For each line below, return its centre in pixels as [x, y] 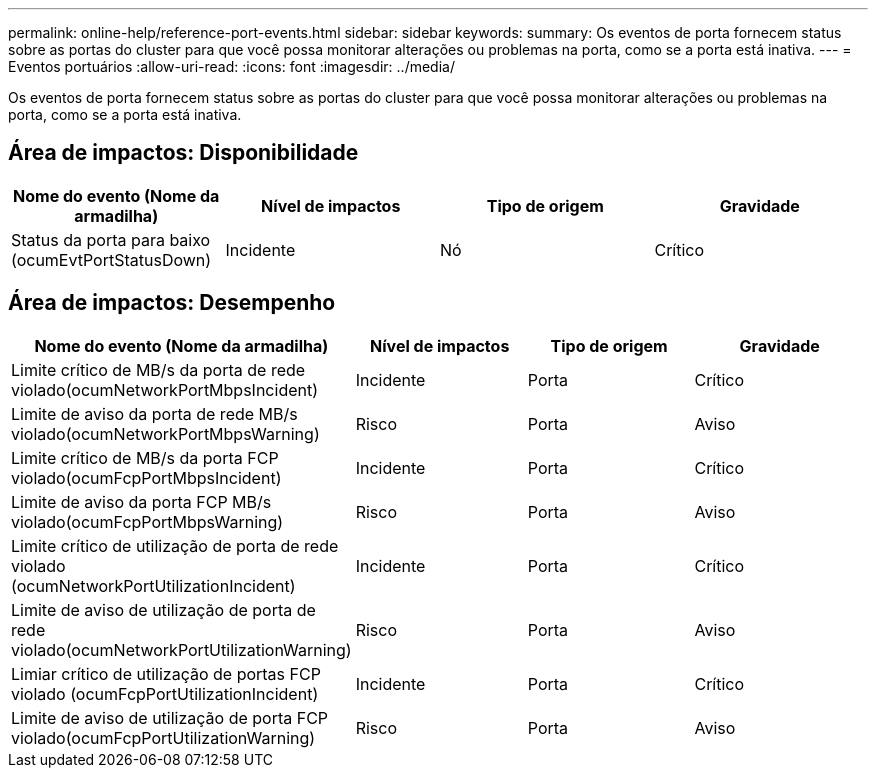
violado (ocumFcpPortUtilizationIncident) [165, 693]
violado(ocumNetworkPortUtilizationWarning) [181, 649]
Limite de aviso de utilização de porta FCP [170, 717]
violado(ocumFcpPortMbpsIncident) [146, 477]
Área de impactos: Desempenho [172, 303]
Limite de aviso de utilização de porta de [163, 609]
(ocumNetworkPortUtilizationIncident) [153, 585]
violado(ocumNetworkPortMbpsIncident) [165, 389]
